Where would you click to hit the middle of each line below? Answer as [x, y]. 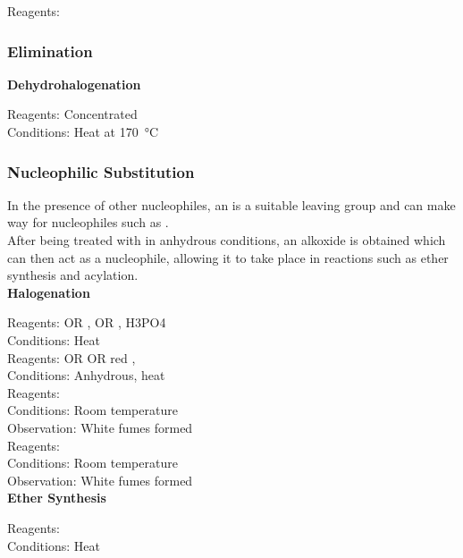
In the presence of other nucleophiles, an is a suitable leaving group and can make [231, 204]
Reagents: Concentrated [72, 114]
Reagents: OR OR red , [72, 357]
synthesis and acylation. [73, 275]
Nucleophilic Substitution [101, 171]
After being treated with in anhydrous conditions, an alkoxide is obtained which [227, 240]
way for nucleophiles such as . [88, 222]
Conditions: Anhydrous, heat [86, 375]
